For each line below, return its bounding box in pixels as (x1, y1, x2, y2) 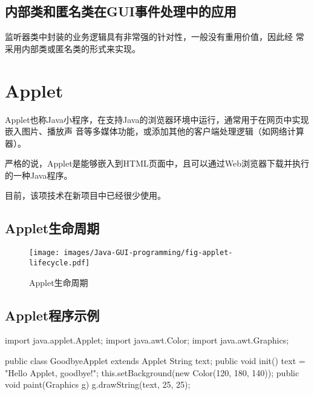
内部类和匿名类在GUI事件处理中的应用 (5, 2, 237, 21)
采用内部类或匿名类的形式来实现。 (5, 42, 140, 55)
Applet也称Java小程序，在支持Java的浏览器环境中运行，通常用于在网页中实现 (5, 113, 309, 125)
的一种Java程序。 (5, 168, 73, 181)
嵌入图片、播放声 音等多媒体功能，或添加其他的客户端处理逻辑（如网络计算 (5, 125, 304, 138)
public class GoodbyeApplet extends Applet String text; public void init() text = (5, 354, 306, 367)
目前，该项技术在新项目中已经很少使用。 (5, 189, 166, 202)
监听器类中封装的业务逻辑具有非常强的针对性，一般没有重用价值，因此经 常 (5, 30, 304, 43)
